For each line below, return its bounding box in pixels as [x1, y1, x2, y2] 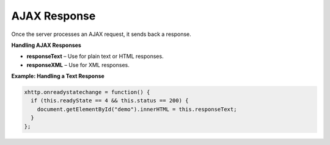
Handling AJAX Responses [11, 41, 82, 49]
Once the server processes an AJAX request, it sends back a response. [11, 30, 192, 38]
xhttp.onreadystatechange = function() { [24, 89, 150, 96]
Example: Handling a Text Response [11, 72, 105, 80]
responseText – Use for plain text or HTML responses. [26, 52, 164, 60]
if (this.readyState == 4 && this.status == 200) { [31, 97, 189, 104]
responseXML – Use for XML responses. [26, 61, 130, 68]
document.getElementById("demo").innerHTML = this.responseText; [37, 105, 237, 113]
